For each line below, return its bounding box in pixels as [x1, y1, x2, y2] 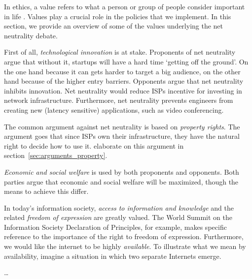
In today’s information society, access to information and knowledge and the [4, 202, 234, 213]
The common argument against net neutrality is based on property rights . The [4, 121, 240, 131]
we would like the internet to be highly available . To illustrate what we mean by [4, 241, 246, 251]
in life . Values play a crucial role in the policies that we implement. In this [4, 11, 231, 21]
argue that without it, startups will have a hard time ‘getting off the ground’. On [4, 56, 249, 66]
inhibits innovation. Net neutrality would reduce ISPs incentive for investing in [4, 85, 242, 95]
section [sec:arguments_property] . [4, 150, 108, 160]
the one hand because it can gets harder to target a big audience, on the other [4, 66, 241, 76]
